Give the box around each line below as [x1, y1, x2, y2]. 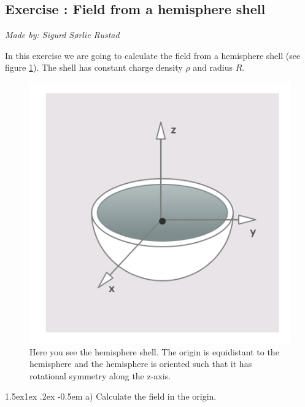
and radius [193, 61, 233, 74]
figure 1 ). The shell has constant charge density [5, 61, 183, 74]
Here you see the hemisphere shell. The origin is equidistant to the [29, 345, 279, 358]
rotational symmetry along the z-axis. [29, 369, 171, 382]
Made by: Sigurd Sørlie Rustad [5, 28, 120, 41]
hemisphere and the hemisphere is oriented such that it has [29, 357, 252, 370]
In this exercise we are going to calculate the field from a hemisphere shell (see [5, 49, 301, 61]
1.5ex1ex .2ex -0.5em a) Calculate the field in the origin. [5, 390, 217, 403]
